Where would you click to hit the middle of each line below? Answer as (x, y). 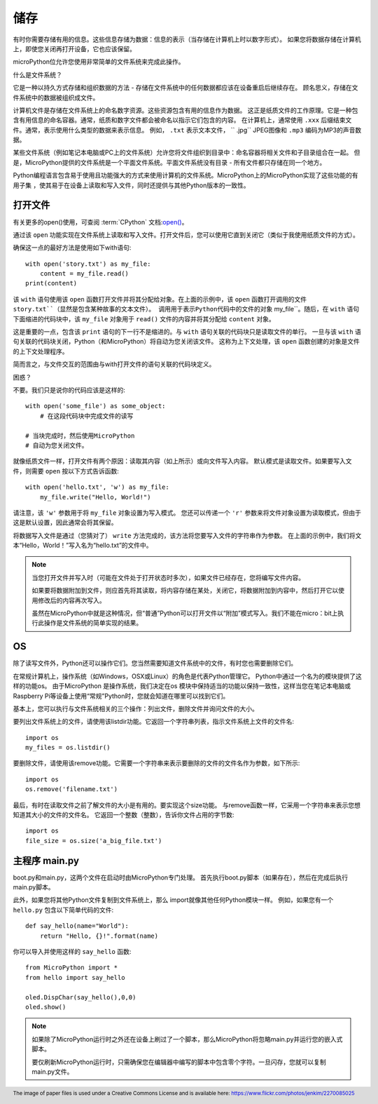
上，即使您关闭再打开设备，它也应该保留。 (74, 48)
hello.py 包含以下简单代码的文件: (63, 910)
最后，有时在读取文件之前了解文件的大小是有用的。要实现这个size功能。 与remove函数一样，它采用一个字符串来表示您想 (187, 805)
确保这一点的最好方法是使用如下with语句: (72, 248)
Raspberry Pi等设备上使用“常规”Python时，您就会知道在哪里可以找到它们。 (121, 696)
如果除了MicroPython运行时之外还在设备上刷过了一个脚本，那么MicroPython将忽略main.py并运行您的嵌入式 (187, 1039)
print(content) (51, 283)
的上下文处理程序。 (41, 351)
